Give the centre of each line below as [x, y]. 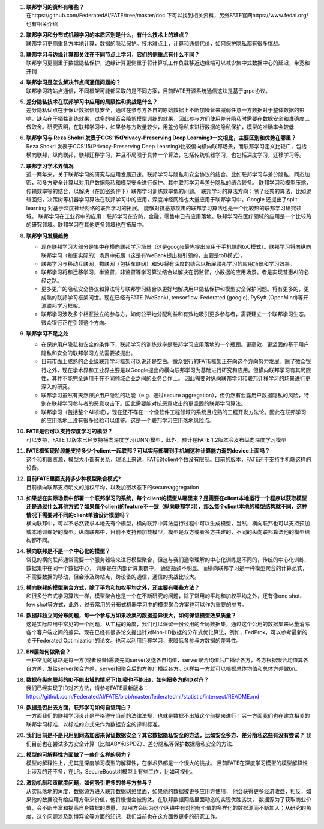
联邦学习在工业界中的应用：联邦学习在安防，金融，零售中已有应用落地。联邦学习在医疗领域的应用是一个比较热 [175, 216]
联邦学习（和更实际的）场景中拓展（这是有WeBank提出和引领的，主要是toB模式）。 [143, 255]
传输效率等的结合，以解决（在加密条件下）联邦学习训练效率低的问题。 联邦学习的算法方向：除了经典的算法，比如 [166, 191]
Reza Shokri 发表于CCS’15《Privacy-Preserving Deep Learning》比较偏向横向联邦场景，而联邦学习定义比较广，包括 [166, 146]
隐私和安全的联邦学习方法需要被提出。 [88, 353]
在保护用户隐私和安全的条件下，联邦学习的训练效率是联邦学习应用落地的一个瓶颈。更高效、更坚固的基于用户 [175, 344]
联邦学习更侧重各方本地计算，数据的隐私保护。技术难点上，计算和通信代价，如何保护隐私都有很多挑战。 [155, 43]
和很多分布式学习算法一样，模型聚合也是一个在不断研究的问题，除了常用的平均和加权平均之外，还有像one [157, 596]
